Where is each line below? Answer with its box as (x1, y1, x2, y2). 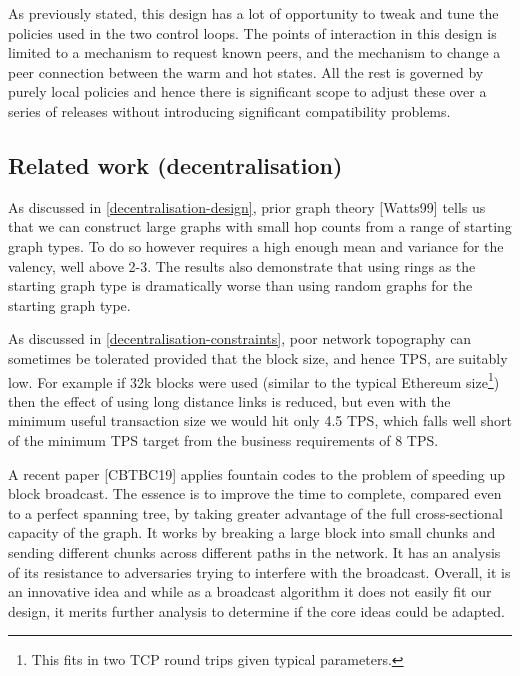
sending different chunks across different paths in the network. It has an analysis (8, 541, 501, 562)
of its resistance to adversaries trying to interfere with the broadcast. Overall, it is (8, 561, 511, 582)
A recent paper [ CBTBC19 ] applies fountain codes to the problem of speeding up (8, 463, 505, 484)
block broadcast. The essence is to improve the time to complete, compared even (8, 483, 502, 504)
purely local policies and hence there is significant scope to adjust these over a (8, 81, 487, 102)
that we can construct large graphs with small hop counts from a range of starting (8, 216, 512, 237)
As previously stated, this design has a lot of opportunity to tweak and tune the (8, 3, 499, 23)
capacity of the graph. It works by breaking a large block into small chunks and (8, 522, 496, 543)
